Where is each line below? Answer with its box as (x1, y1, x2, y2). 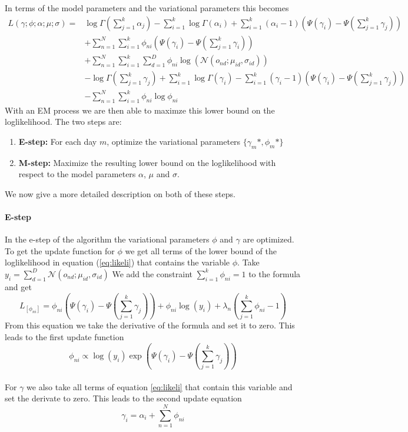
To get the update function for (5, 244, 115, 257)
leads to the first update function (5, 330, 124, 343)
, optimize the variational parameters (107, 135, 241, 147)
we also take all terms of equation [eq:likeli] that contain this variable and (26, 380, 293, 393)
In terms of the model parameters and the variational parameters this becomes (5, 2, 289, 14)
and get (5, 280, 32, 293)
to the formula (248, 267, 301, 280)
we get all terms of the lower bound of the (125, 244, 277, 257)
